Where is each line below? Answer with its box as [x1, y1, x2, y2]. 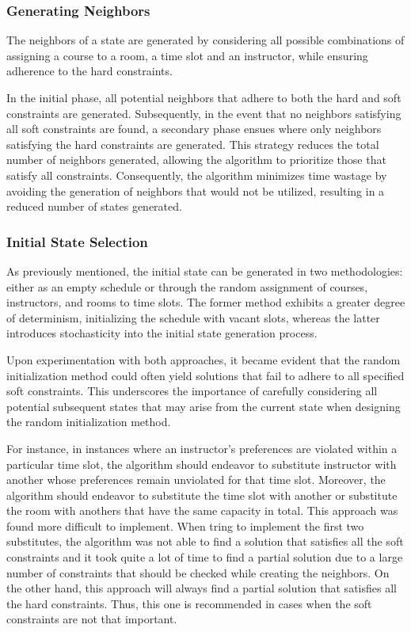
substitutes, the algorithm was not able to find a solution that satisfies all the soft [6, 533, 404, 550]
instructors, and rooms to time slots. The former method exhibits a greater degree [6, 294, 405, 310]
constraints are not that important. [6, 611, 177, 627]
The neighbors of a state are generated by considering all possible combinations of [6, 32, 405, 48]
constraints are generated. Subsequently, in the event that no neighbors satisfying [6, 105, 401, 121]
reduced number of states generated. [6, 198, 182, 215]
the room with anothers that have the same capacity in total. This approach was [6, 502, 398, 519]
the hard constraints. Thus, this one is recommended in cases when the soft [6, 595, 372, 611]
